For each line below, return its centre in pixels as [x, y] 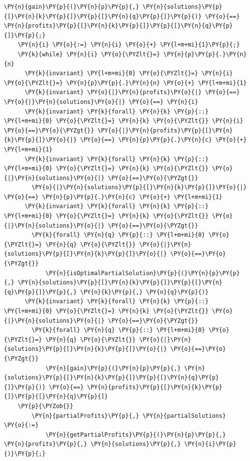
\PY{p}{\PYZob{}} [46, 406]
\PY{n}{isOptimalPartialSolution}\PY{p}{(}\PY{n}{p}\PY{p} [142, 273]
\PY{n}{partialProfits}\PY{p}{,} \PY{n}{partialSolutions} [129, 416]
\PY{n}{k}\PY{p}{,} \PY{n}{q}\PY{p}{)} [144, 292]
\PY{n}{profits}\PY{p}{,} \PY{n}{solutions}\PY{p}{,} [93, 444]
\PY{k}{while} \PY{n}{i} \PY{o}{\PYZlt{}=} [89, 54]
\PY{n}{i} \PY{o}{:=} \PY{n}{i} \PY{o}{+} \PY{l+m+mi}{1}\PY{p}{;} [129, 45]
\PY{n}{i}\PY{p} [210, 444]
